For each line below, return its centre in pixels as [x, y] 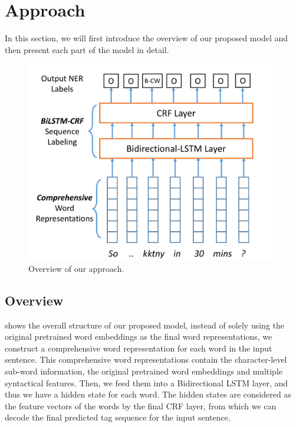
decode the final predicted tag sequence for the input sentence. [118, 417]
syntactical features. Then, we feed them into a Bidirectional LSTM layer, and [147, 382]
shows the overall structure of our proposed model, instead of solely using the [145, 325]
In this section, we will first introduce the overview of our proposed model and [147, 38]
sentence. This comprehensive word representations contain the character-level [146, 359]
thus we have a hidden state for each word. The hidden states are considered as [148, 394]
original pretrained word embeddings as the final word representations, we [139, 336]
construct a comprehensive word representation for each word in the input [139, 348]
